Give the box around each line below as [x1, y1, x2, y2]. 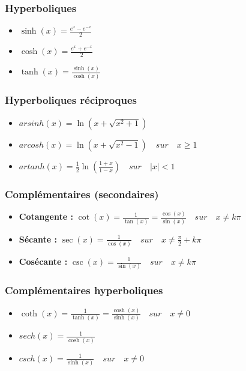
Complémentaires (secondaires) [5, 186, 159, 201]
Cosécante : [19, 255, 68, 267]
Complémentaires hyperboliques [5, 283, 163, 298]
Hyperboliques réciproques [5, 92, 137, 107]
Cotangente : [19, 210, 73, 223]
